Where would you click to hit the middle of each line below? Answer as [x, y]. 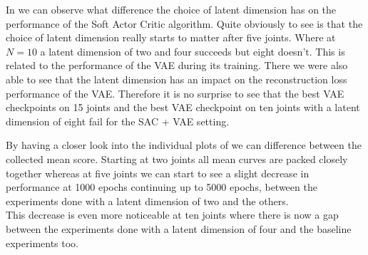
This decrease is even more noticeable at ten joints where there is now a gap [172, 215]
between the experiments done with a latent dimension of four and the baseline [179, 228]
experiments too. [42, 243]
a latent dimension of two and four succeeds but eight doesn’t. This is [193, 51]
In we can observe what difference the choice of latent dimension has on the [171, 9]
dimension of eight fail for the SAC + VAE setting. [118, 121]
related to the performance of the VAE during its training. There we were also [177, 65]
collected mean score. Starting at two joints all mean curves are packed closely [177, 158]
